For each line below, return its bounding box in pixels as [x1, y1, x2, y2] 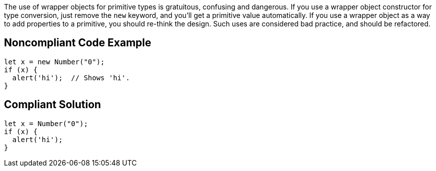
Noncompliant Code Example [4, 36, 151, 49]
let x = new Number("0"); [4, 57, 105, 66]
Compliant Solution [4, 98, 101, 111]
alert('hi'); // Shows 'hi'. [12, 73, 130, 82]
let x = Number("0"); [4, 119, 88, 128]
